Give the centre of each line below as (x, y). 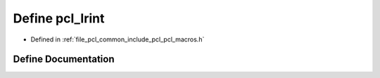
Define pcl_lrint (59, 18)
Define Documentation (64, 59)
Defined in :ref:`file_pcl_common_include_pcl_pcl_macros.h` (118, 39)
